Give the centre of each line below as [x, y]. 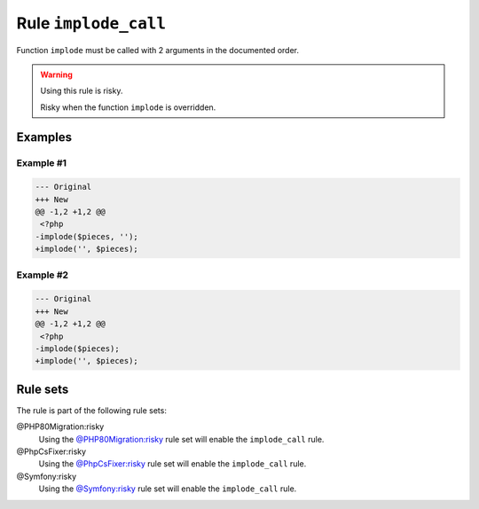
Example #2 [43, 275]
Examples [44, 137]
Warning [56, 74]
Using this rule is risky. [82, 91]
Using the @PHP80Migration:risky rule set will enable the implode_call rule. [181, 439]
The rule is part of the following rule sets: [92, 410]
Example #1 [41, 162]
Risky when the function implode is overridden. [128, 107]
